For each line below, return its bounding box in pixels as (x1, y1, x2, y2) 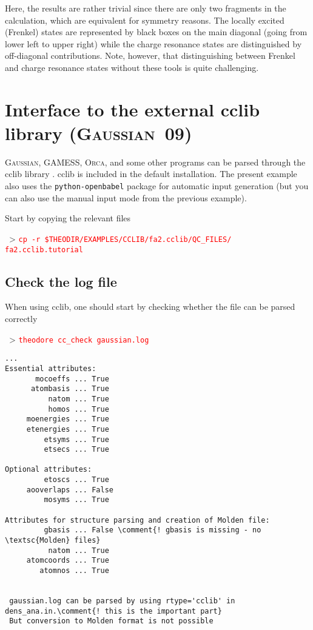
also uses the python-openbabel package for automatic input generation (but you (5, 179, 309, 192)
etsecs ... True (44, 445, 109, 454)
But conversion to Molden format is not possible (9, 617, 214, 626)
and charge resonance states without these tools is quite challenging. (5, 61, 259, 73)
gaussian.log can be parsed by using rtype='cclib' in (9, 597, 235, 606)
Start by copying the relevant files (5, 212, 131, 224)
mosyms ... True (44, 495, 109, 504)
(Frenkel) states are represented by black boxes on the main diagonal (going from (5, 25, 308, 38)
